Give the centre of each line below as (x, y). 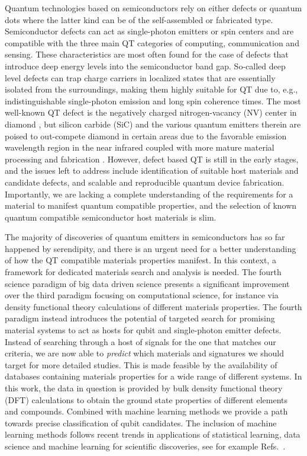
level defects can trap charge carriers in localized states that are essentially (140, 77)
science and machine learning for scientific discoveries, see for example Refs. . (145, 446)
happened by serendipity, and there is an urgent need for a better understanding (151, 248)
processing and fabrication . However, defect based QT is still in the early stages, (152, 159)
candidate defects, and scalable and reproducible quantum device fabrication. (145, 182)
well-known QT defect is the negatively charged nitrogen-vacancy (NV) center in (151, 112)
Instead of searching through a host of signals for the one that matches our (140, 341)
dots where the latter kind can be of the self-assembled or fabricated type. (139, 19)
